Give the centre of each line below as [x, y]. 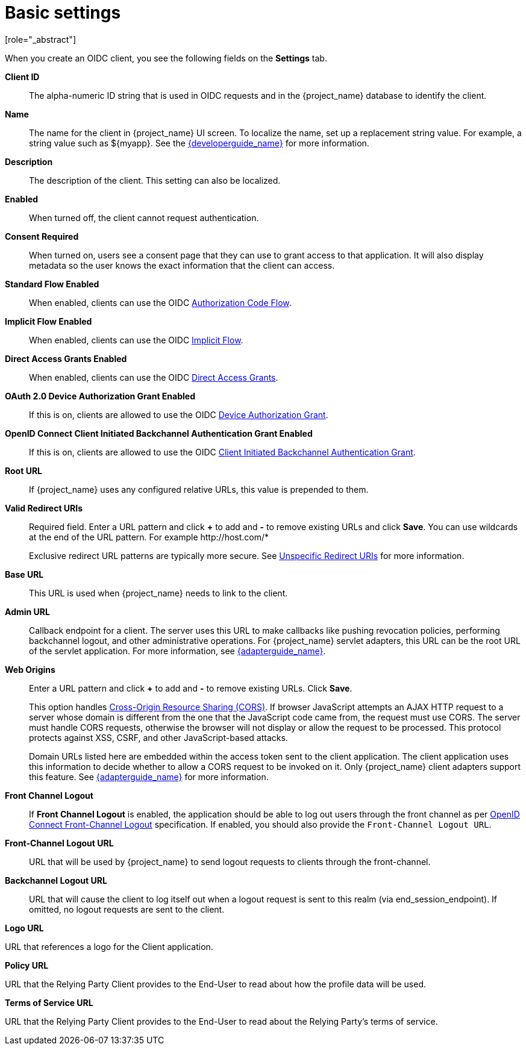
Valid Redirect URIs [44, 508]
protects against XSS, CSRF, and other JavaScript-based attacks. [158, 737]
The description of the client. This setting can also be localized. [155, 180]
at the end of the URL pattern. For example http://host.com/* [149, 537]
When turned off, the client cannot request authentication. [144, 217]
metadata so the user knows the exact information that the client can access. [182, 265]
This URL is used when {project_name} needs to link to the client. [158, 593]
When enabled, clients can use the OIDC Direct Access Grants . [154, 377]
